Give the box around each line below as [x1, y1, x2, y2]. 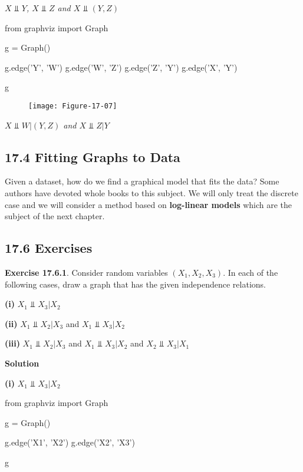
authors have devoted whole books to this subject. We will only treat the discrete [5, 187, 298, 199]
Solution [5, 357, 39, 369]
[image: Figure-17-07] [28, 101, 117, 110]
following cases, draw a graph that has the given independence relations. [5, 278, 266, 290]
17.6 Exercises [5, 239, 93, 257]
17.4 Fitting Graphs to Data [5, 147, 180, 166]
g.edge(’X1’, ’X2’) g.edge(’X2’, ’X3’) [5, 436, 135, 448]
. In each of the [223, 266, 278, 278]
